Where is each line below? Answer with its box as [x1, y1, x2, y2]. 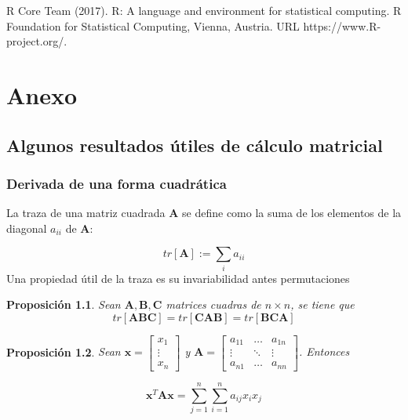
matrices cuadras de [166, 296, 261, 313]
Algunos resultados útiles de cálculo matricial [6, 132, 383, 157]
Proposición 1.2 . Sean [6, 343, 121, 360]
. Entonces [298, 343, 350, 360]
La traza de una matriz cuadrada [6, 205, 166, 221]
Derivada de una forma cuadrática [6, 173, 227, 193]
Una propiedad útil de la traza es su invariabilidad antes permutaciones [6, 270, 350, 286]
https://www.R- [303, 17, 381, 34]
